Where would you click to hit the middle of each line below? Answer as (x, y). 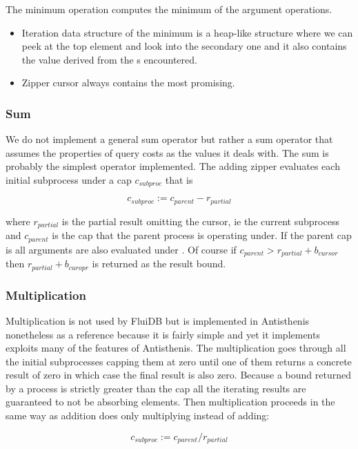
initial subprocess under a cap (69, 179)
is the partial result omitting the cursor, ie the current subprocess (200, 221)
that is (179, 179)
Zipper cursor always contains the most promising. (128, 83)
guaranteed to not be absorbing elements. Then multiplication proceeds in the (170, 402)
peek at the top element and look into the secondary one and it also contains (184, 46)
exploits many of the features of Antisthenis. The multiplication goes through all (176, 348)
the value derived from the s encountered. (109, 59)
